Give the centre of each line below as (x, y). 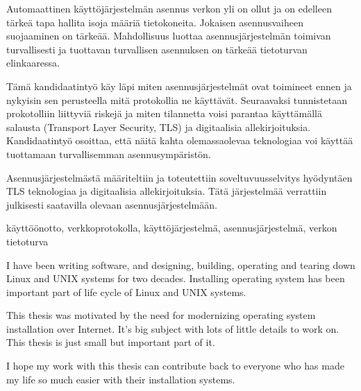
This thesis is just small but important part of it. (111, 342)
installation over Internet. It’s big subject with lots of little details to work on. (173, 328)
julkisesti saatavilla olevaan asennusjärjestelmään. (112, 204)
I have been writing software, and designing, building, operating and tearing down (181, 264)
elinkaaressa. (33, 63)
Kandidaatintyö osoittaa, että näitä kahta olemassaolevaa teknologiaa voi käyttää (180, 140)
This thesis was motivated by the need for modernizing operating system (161, 315)
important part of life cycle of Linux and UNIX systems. (126, 292)
